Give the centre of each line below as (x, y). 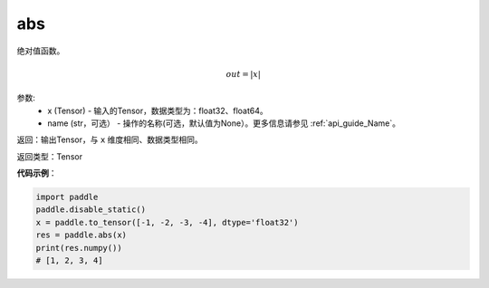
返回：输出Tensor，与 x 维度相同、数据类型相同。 (110, 139)
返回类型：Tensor (50, 156)
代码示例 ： (37, 173)
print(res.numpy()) (79, 248)
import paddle (67, 197)
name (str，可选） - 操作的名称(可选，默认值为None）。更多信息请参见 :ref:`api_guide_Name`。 (224, 123)
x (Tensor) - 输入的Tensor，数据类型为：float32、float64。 (158, 110)
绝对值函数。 (41, 51)
